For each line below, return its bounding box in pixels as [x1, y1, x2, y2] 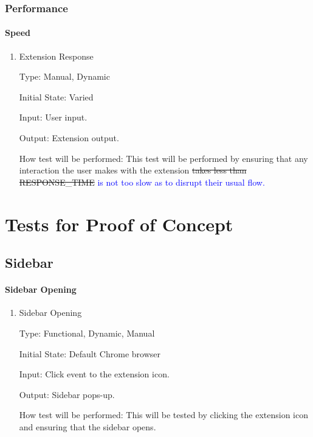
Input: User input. [19, 111, 88, 124]
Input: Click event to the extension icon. [19, 368, 170, 380]
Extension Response [19, 49, 94, 62]
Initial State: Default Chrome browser [19, 347, 160, 360]
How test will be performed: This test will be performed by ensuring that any [19, 152, 308, 164]
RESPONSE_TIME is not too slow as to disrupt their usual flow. [19, 175, 265, 188]
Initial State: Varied [19, 90, 94, 103]
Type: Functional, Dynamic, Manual [19, 326, 155, 339]
